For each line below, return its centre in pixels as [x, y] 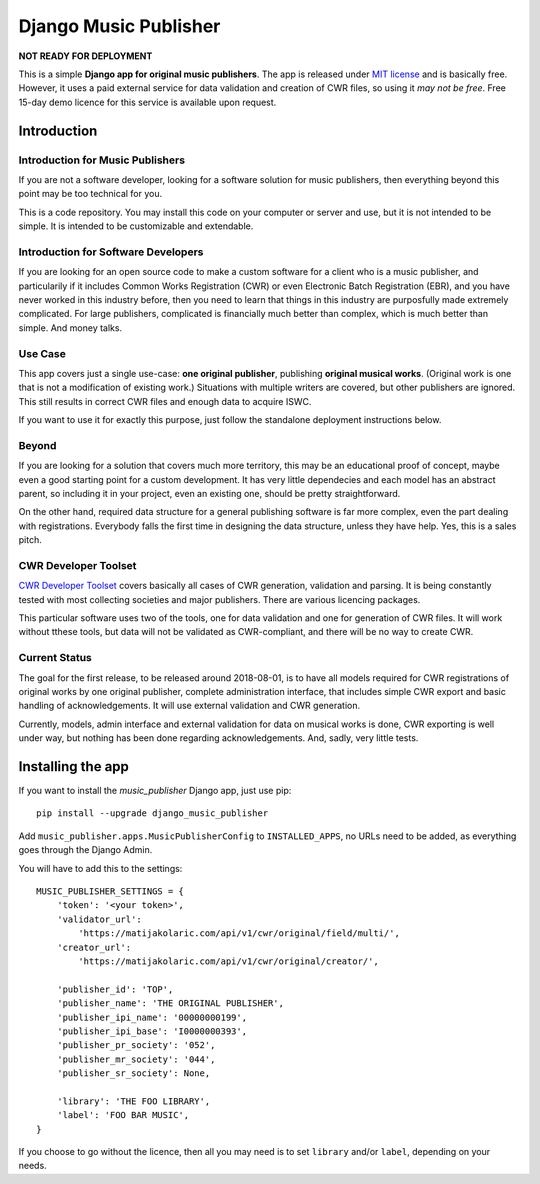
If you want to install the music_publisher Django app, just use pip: [155, 791]
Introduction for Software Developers [111, 252]
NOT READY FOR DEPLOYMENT [85, 56]
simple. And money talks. [70, 327]
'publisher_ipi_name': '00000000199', [152, 1017]
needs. [32, 1166]
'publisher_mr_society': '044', [136, 1059]
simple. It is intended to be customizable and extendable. [136, 226]
